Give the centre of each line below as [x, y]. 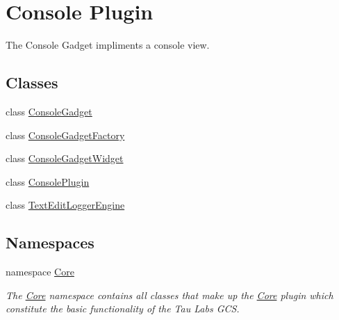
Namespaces [50, 242]
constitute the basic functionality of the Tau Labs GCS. [123, 309]
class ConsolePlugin [48, 181]
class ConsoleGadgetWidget [65, 158]
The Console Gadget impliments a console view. [108, 45]
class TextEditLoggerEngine [65, 205]
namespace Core [40, 272]
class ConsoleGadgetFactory [65, 135]
